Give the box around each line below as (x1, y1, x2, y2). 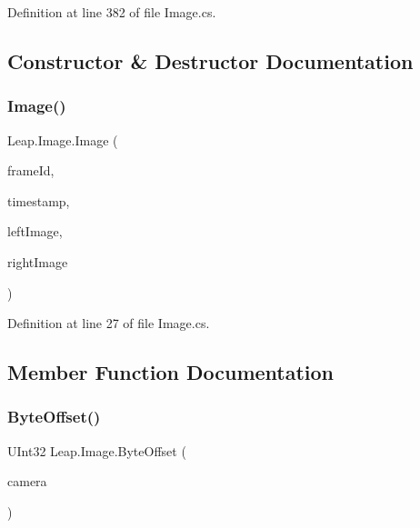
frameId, (7, 161, 55, 180)
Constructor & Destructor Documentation (7, 46, 414, 75)
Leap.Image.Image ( (7, 130, 118, 149)
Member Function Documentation (7, 358, 335, 386)
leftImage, (7, 222, 63, 241)
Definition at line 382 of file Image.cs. (7, 3, 216, 21)
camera (7, 472, 47, 491)
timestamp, (7, 191, 70, 210)
